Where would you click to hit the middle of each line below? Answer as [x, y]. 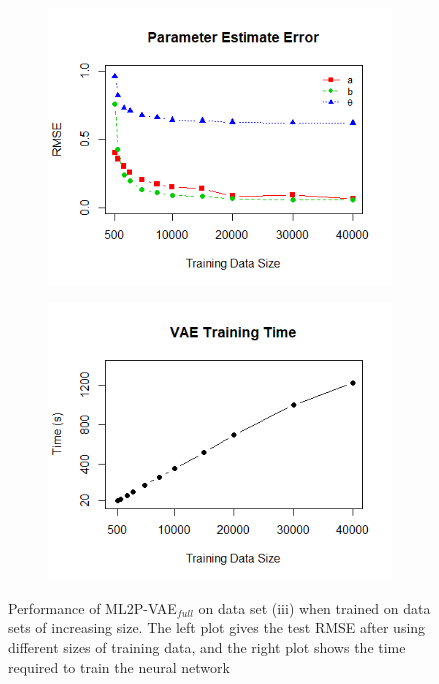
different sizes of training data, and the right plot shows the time [207, 646]
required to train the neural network [119, 666]
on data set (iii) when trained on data [314, 607]
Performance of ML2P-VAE [92, 607]
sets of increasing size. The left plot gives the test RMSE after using [217, 627]
